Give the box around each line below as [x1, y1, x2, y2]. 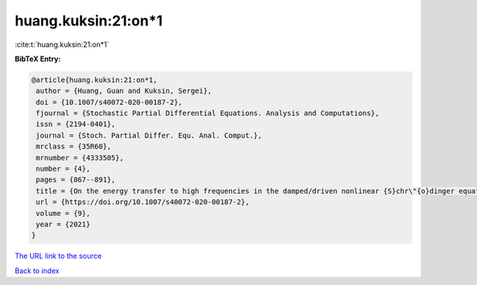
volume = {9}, [36, 209, 91, 218]
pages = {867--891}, [36, 175, 116, 184]
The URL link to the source [14, 251, 103, 261]
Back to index [14, 266, 60, 275]
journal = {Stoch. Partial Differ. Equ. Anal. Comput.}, [36, 131, 262, 140]
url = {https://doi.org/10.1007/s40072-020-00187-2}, [36, 198, 250, 206]
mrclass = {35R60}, [36, 142, 111, 151]
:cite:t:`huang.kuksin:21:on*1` [14, 40, 110, 49]
